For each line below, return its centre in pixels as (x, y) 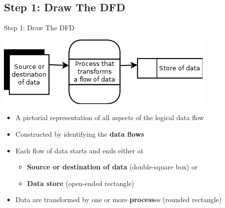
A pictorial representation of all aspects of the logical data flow (110, 117)
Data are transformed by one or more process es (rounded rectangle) (118, 199)
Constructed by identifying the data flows (80, 134)
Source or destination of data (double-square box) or (112, 167)
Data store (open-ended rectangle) (81, 183)
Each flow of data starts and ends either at (80, 150)
